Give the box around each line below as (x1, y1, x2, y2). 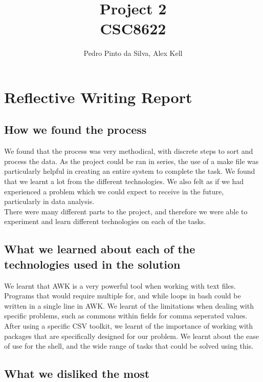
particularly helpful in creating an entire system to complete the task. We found (4, 166, 255, 176)
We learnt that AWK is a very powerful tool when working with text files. (4, 280, 236, 291)
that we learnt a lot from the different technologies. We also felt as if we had (4, 176, 244, 187)
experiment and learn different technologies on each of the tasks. (4, 216, 206, 227)
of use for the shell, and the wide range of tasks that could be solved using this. (4, 340, 254, 351)
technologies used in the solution (4, 256, 181, 272)
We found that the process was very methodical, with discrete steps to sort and (4, 146, 253, 156)
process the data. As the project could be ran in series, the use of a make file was (4, 155, 259, 166)
